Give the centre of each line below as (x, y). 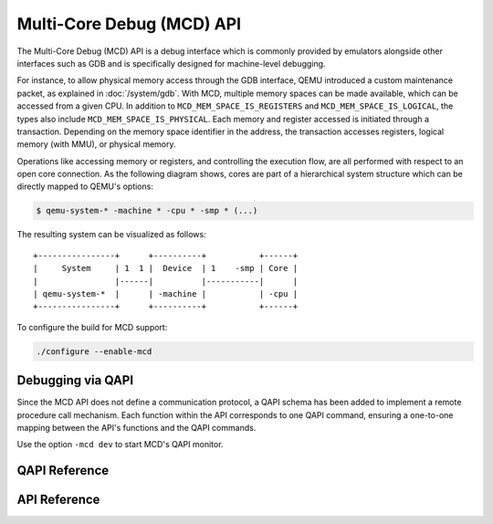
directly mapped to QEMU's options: (85, 186)
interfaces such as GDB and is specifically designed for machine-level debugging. (171, 63)
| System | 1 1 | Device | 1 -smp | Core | (166, 268)
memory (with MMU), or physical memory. (96, 144)
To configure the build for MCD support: (92, 327)
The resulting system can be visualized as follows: (111, 235)
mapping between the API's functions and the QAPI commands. (136, 428)
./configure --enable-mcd (94, 351)
